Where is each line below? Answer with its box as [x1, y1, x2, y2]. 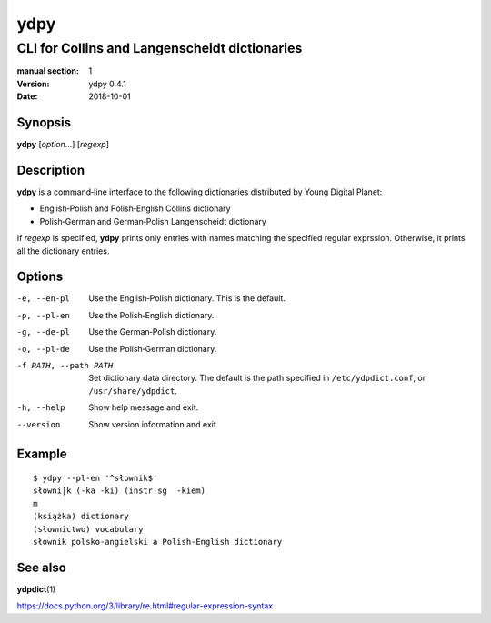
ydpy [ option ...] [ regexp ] [16, 139, 109, 150]
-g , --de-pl [16, 327, 70, 337]
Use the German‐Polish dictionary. [88, 327, 217, 337]
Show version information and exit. [88, 418, 219, 429]
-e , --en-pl [16, 294, 70, 304]
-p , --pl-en [16, 310, 70, 320]
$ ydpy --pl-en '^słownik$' [33, 473, 158, 483]
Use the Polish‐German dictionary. [88, 343, 217, 354]
